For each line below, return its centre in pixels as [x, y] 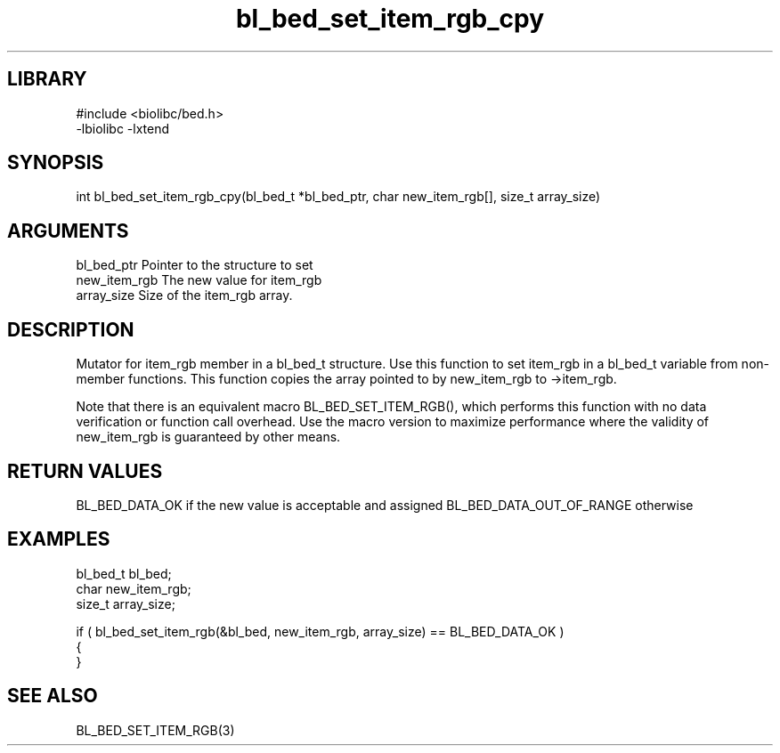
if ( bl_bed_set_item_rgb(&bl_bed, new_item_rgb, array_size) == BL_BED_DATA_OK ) [320, 631]
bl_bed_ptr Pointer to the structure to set [195, 265]
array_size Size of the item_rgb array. [184, 296]
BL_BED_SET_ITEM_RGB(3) [155, 730]
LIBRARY [47, 79]
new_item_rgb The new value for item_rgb [199, 280]
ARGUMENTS [68, 231]
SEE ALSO [53, 696]
